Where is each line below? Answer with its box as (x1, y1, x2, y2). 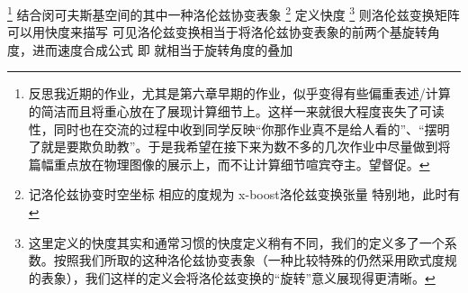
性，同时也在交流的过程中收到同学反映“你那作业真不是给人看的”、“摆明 (28, 119, 450, 138)
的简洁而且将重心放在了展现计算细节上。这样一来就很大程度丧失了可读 (28, 102, 445, 121)
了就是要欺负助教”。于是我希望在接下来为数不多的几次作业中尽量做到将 (28, 137, 451, 156)
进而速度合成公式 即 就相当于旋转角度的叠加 (31, 40, 293, 59)
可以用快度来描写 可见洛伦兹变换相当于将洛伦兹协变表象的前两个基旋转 (7, 23, 427, 41)
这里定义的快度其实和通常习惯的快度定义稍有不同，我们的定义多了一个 (28, 233, 445, 252)
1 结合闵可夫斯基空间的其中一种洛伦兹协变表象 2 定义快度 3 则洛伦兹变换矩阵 (7, 3, 460, 23)
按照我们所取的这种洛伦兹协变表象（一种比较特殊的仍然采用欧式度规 (53, 251, 457, 270)
